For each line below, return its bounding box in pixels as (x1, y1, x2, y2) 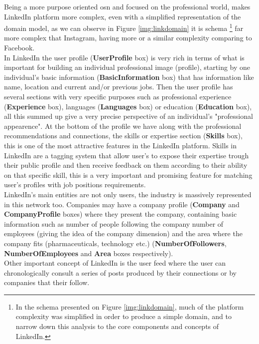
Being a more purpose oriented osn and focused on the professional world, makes (4, 1, 251, 11)
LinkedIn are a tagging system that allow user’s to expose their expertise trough (4, 150, 249, 160)
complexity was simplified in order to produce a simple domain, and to (15, 311, 232, 322)
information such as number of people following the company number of (4, 218, 224, 229)
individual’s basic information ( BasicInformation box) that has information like (4, 71, 254, 82)
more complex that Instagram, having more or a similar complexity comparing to (4, 32, 252, 43)
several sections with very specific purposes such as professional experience (4, 91, 232, 101)
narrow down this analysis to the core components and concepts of (15, 321, 219, 332)
